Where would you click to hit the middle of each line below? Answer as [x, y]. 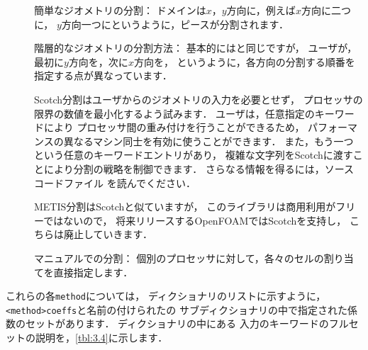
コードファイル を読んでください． [115, 182]
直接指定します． [93, 272]
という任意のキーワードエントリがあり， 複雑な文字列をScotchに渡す [194, 155]
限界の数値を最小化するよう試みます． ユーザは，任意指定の [174, 113]
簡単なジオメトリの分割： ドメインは [120, 10]
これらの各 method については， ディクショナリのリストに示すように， [166, 296]
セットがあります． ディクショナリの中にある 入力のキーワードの [177, 323]
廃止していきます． [108, 234]
